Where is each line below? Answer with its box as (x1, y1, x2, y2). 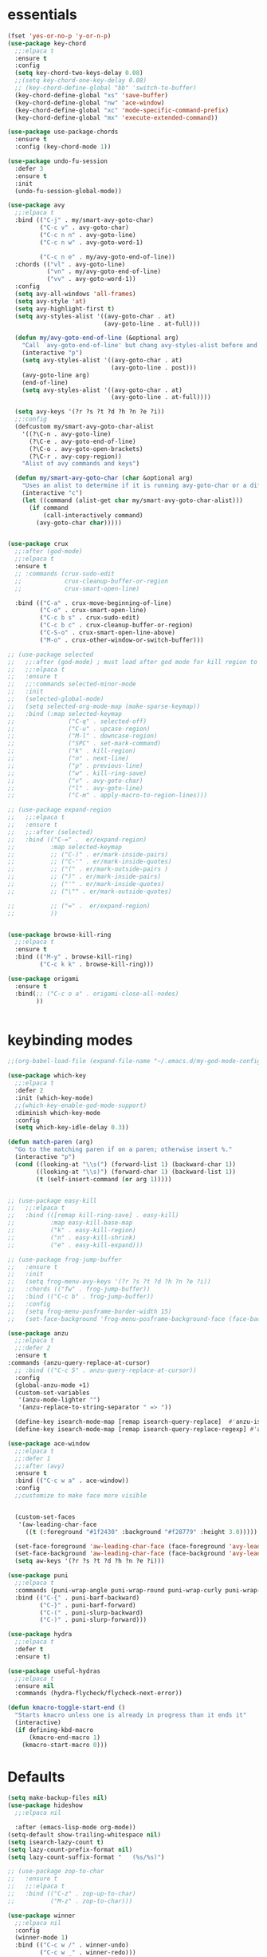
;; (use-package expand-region (7, 806, 112, 814)
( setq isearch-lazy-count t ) (7, 1838, 104, 1846)
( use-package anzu (7, 1329, 69, 1338)
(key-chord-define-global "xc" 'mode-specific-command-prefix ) (14, 106, 229, 114)
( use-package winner (7, 1912, 77, 1919)
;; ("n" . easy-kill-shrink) (7, 1233, 136, 1242)
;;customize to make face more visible (14, 1492, 147, 1500)
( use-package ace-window (7, 1439, 90, 1448)
